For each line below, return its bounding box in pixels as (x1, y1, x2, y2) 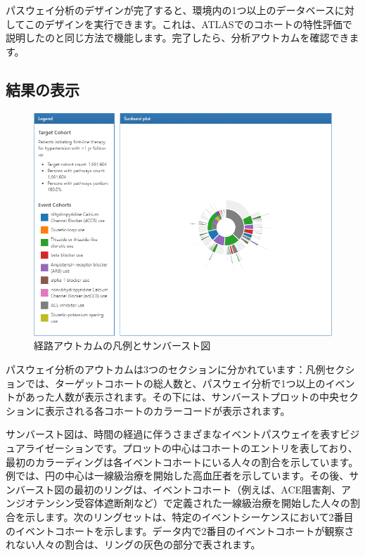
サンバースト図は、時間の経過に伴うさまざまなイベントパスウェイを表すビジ (6, 427, 360, 441)
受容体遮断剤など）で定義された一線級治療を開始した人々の (74, 496, 350, 510)
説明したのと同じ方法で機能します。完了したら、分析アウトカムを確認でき (6, 30, 350, 45)
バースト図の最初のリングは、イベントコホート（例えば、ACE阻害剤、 (15, 481, 342, 496)
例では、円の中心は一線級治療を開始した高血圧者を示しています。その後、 (6, 468, 350, 483)
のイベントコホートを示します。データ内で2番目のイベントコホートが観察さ (6, 523, 354, 538)
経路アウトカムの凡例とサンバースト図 (34, 338, 211, 353)
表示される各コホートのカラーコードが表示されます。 (44, 403, 290, 418)
